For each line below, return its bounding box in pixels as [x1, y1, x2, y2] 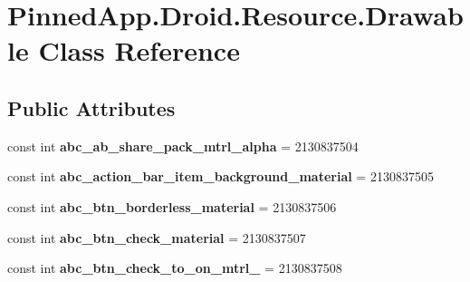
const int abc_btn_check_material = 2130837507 [7, 228, 306, 247]
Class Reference [38, 32, 240, 69]
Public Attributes [7, 93, 176, 122]
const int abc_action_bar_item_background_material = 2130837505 [7, 167, 434, 186]
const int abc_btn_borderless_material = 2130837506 [7, 197, 337, 216]
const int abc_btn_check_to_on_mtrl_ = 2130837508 [7, 258, 342, 277]
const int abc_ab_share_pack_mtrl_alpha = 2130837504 [7, 136, 359, 155]
